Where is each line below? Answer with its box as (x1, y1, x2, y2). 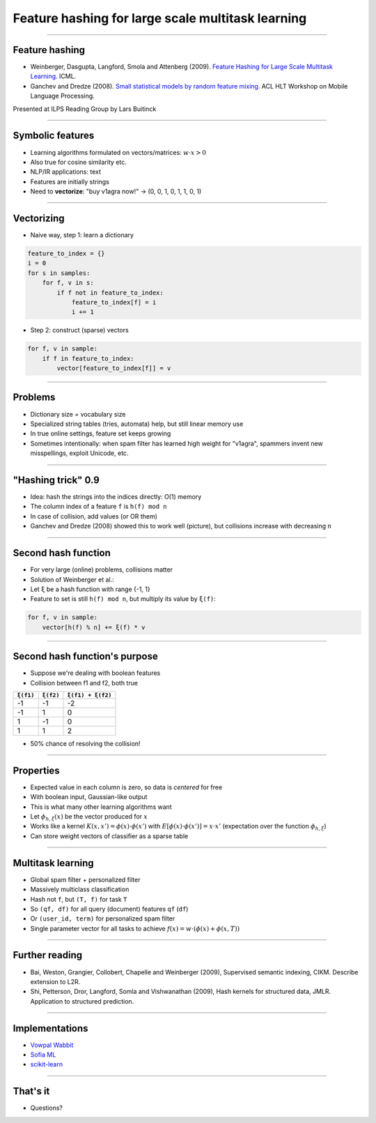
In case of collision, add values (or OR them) (30, 512, 158, 520)
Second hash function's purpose (13, 650, 158, 662)
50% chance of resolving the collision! (30, 739, 141, 748)
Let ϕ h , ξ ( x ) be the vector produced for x (30, 812, 148, 822)
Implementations (13, 1022, 88, 1034)
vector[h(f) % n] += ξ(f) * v (42, 623, 146, 631)
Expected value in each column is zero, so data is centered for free (30, 782, 223, 791)
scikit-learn (30, 1060, 63, 1069)
